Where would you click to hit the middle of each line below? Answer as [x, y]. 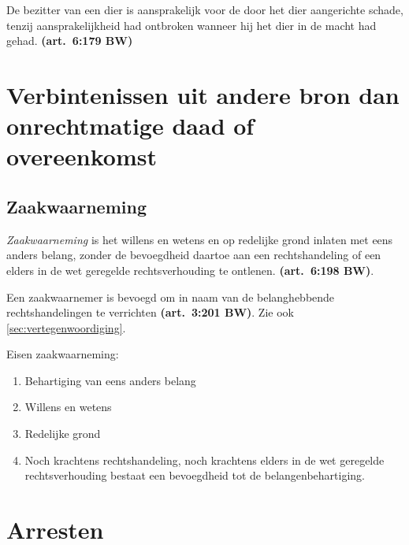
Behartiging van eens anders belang [110, 380]
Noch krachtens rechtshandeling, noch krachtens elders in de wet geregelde [204, 460]
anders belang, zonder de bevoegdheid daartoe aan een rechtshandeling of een [194, 255]
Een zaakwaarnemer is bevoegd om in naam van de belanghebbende [171, 297]
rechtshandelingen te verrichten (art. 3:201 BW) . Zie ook [150, 312]
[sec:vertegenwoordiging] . [66, 327]
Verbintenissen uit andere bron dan [203, 94]
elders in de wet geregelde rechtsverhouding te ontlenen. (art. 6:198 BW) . [190, 270]
